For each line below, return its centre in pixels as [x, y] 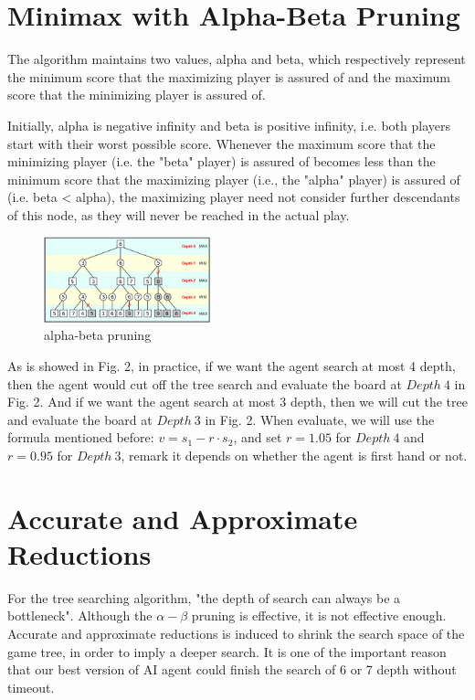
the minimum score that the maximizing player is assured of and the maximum [229, 76]
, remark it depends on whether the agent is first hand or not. [294, 455]
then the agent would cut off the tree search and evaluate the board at [205, 383]
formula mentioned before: [81, 437]
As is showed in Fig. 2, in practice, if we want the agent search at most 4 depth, [232, 365]
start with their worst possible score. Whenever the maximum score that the [222, 143]
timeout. [31, 687]
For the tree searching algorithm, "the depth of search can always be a [204, 597]
